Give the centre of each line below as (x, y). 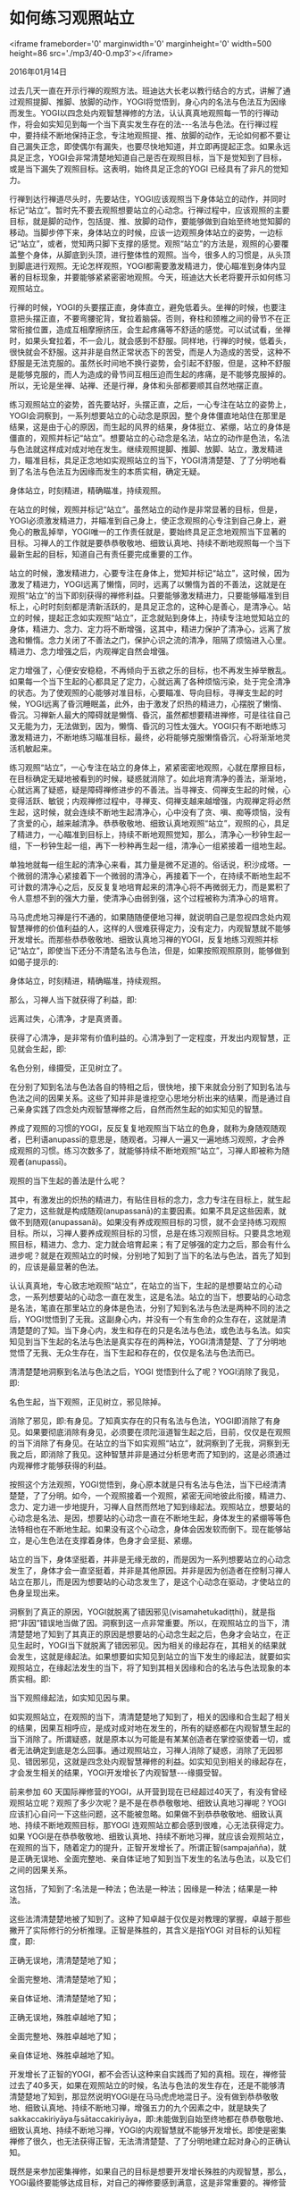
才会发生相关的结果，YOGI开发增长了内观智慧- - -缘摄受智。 (118, 1772)
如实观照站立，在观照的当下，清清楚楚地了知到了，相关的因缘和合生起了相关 (150, 1716)
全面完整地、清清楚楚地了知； (64, 1979)
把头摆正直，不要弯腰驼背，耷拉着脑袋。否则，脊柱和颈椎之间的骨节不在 (150, 318)
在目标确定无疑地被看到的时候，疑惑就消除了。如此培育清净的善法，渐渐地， (150, 778)
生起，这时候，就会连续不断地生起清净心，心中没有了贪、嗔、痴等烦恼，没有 (150, 812)
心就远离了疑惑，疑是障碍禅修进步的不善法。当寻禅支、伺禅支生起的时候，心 (150, 789)
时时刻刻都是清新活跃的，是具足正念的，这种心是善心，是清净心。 (161, 606)
